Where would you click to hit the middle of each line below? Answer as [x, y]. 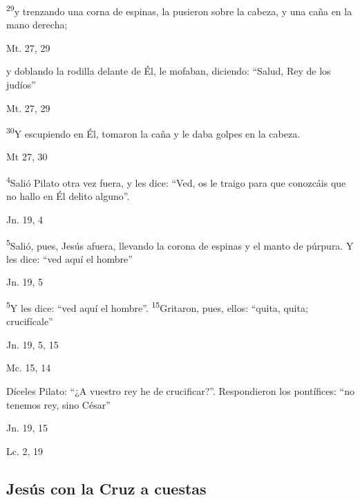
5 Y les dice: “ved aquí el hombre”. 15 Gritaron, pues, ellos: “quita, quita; [157, 306]
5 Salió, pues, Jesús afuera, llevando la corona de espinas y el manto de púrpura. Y [180, 244]
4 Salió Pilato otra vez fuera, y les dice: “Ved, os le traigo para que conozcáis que [176, 182]
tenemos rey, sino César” [58, 404]
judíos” [21, 85]
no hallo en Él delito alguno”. [68, 196]
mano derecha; [37, 25]
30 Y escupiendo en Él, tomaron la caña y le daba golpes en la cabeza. [153, 132]
